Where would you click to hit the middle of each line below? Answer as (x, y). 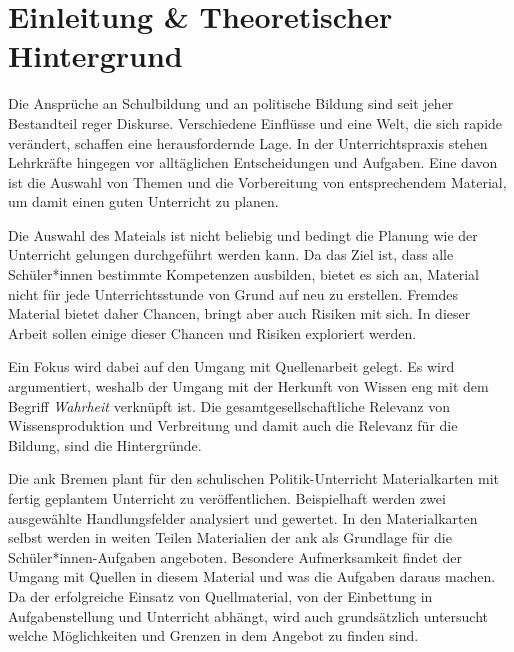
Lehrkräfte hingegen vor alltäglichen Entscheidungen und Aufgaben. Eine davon (253, 162)
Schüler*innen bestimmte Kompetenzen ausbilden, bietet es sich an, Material (243, 274)
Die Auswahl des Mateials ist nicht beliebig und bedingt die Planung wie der (243, 234)
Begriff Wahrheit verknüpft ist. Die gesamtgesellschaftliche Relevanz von (229, 405)
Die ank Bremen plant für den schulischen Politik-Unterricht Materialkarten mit (254, 478)
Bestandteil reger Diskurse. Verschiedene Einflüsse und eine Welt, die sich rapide (255, 122)
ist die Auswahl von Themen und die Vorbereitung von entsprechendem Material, (257, 181)
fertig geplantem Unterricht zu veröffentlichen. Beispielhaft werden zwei (227, 498)
